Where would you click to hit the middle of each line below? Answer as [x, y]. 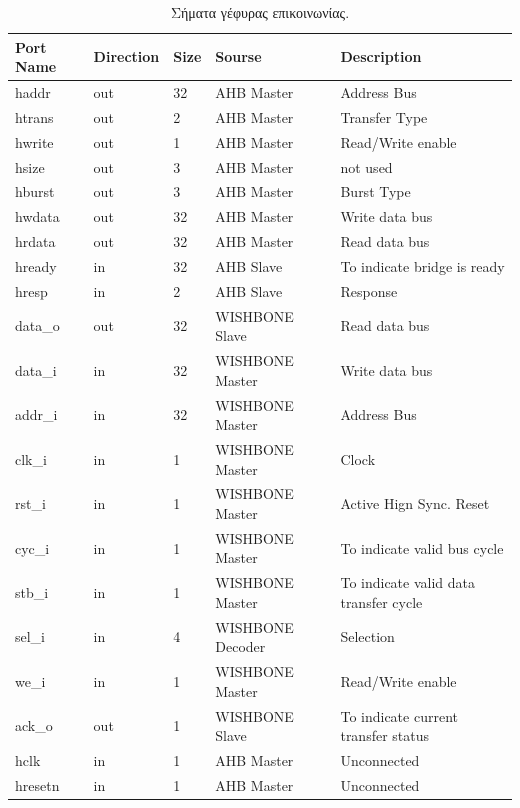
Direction [126, 56]
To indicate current [399, 715]
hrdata [35, 241]
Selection [367, 636]
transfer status [385, 735]
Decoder [240, 646]
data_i [36, 369]
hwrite [34, 141]
